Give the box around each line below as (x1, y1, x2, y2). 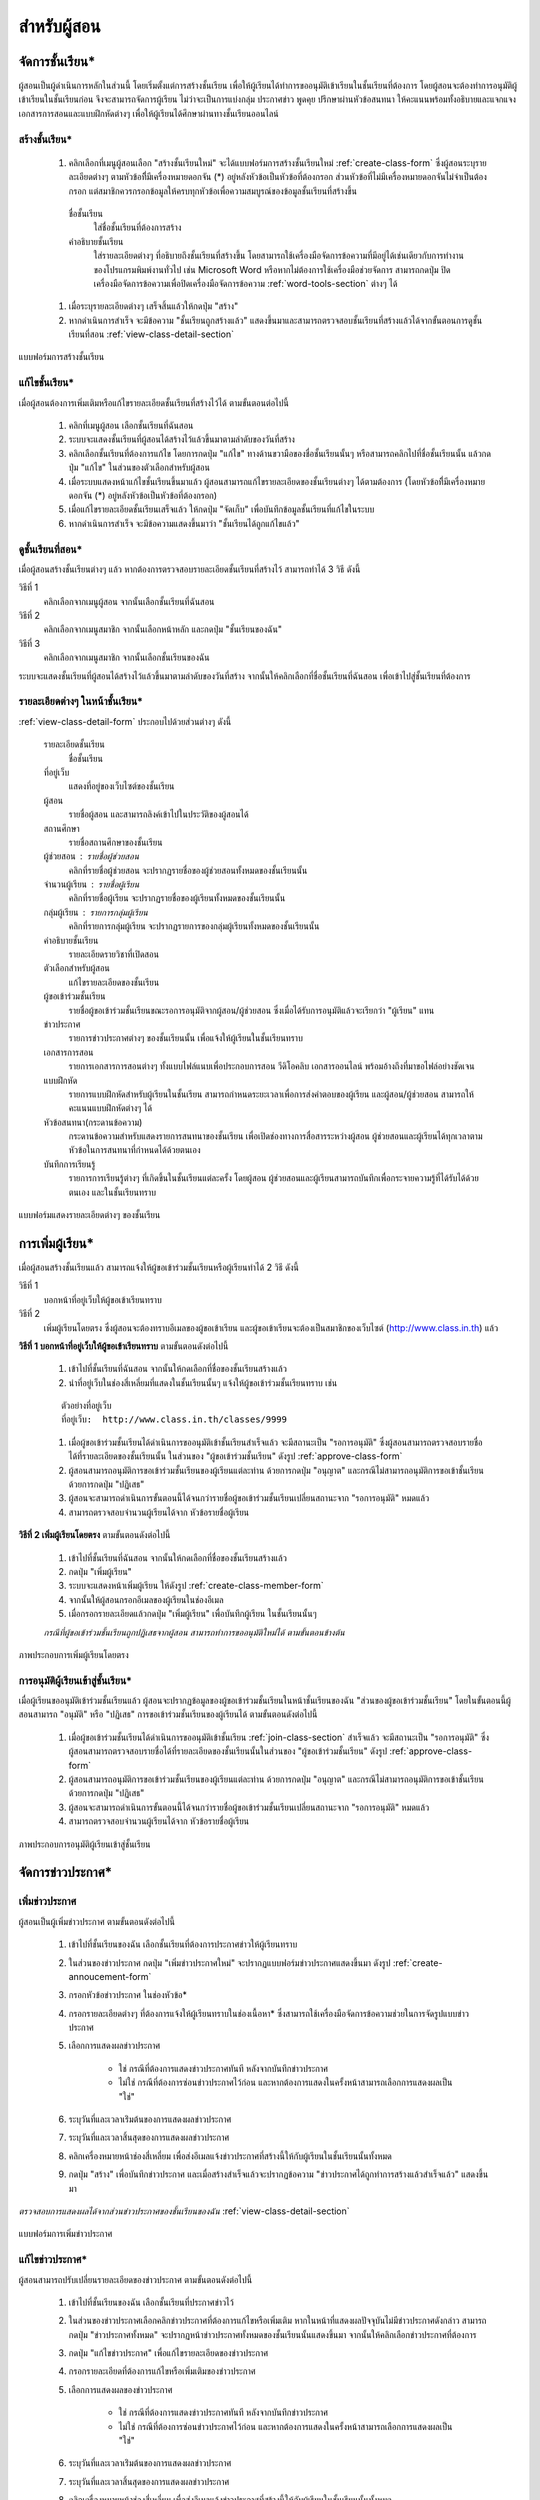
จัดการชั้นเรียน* (18, 53, 96, 70)
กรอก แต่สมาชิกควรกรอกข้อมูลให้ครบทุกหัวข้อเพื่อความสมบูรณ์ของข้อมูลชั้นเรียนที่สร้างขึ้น (68, 185, 357, 197)
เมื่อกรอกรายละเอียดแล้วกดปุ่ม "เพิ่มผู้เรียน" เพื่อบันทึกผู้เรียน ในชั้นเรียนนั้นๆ (68, 1608, 317, 1620)
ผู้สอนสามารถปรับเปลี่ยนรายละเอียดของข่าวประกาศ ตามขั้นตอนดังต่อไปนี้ (18, 2273, 253, 2285)
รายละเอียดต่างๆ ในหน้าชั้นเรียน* (18, 695, 144, 709)
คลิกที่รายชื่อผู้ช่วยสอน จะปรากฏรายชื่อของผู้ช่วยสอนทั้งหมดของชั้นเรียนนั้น (68, 864, 308, 876)
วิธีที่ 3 (18, 637, 40, 649)
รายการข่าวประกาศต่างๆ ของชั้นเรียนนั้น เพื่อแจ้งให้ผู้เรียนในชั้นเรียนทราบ (68, 1032, 304, 1044)
